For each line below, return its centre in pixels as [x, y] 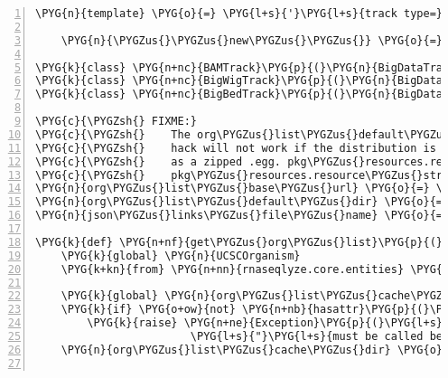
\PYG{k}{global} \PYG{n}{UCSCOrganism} [181, 255]
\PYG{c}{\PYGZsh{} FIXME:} [116, 121]
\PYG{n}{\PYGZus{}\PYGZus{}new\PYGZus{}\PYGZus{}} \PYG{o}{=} [252, 40]
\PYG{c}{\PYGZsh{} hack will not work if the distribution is [236, 148]
